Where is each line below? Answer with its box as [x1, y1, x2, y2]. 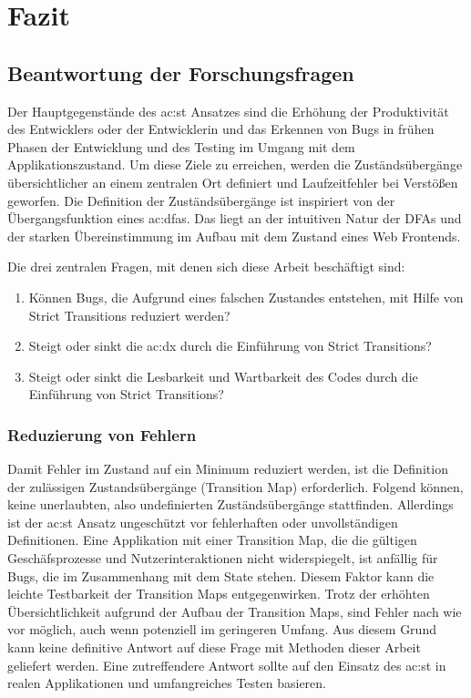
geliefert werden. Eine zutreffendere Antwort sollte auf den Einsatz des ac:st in [7, 655, 446, 674]
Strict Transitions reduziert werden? [28, 305, 230, 324]
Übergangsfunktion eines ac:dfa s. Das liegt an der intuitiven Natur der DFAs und [7, 209, 462, 228]
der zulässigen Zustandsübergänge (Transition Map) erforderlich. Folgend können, [7, 477, 464, 496]
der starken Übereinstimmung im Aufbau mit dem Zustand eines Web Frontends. [7, 226, 461, 245]
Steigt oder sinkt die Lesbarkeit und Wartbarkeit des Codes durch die [28, 366, 418, 385]
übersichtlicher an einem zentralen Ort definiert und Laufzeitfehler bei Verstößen [7, 172, 458, 191]
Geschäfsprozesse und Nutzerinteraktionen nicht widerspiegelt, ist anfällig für [7, 549, 438, 568]
